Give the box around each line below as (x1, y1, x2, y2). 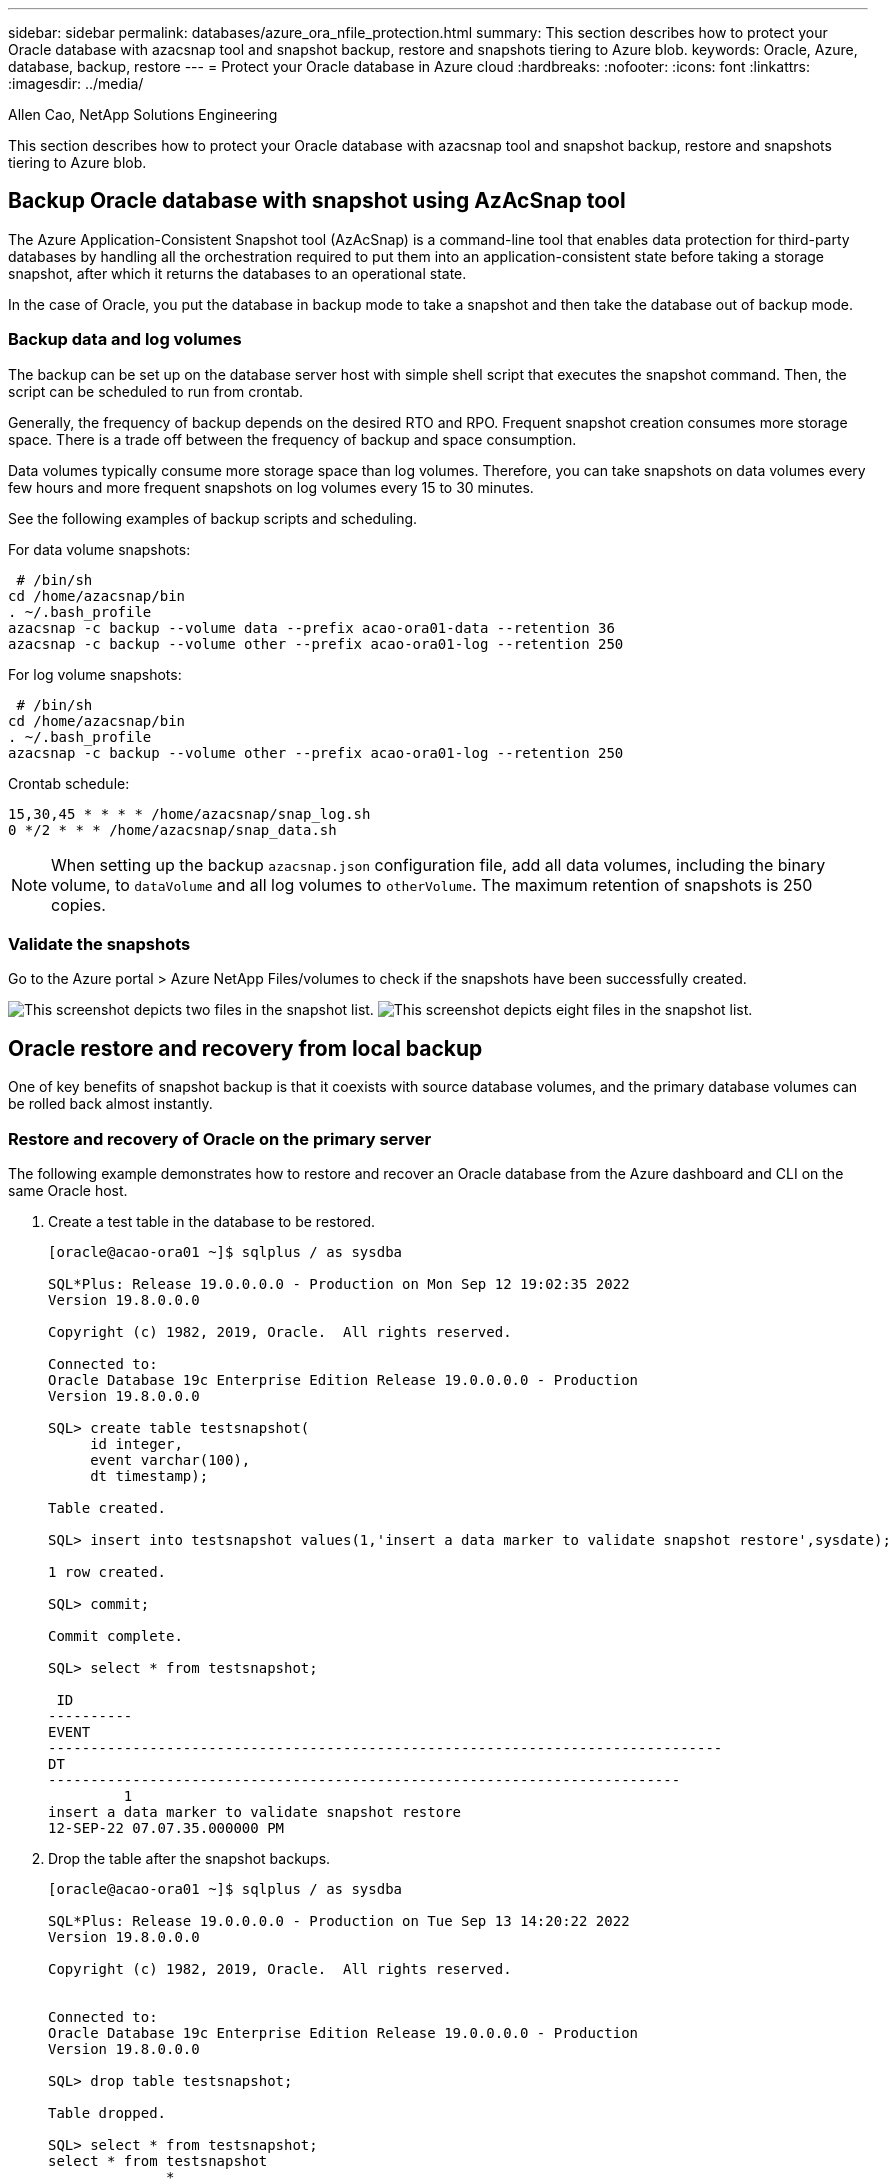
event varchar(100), (90, 1451, 251, 1468)
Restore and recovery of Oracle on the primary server (8, 1128, 432, 1149)
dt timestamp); (90, 1467, 209, 1484)
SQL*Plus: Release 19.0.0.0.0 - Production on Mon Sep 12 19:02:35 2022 (48, 1275, 630, 1292)
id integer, (90, 1435, 183, 1452)
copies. (51, 894, 106, 915)
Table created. (48, 1499, 167, 1516)
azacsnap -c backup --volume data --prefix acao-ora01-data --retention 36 (8, 619, 615, 636)
